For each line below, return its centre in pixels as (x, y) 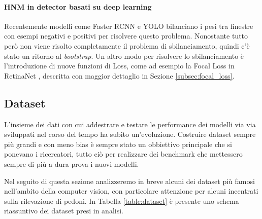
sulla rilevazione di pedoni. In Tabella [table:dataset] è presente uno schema (122, 200)
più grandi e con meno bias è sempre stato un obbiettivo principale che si (118, 144)
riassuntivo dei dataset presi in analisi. (64, 211)
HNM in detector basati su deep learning (78, 6)
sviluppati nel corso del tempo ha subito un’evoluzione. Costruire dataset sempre (130, 134)
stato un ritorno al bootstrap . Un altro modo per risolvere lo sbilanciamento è (124, 56)
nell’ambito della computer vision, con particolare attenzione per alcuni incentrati (131, 191)
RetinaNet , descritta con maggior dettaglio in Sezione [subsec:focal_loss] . (119, 75)
